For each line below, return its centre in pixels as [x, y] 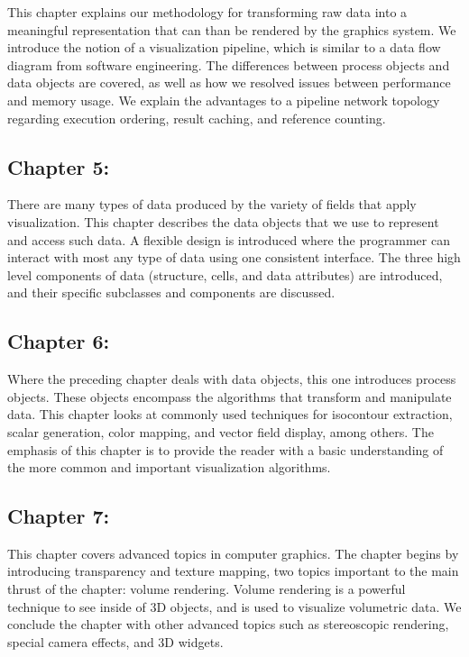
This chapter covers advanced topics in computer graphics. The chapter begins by [233, 553]
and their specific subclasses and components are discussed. [171, 292]
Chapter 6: [59, 341]
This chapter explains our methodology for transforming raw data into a [207, 12]
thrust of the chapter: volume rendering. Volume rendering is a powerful [207, 589]
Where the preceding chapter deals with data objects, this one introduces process [232, 379]
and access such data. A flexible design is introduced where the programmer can [229, 239]
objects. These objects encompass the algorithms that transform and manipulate [230, 396]
